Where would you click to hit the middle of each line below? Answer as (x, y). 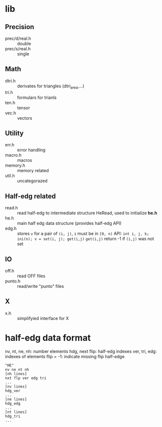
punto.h (13, 281)
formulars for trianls (37, 97)
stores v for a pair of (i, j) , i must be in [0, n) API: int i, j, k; (83, 234)
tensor (24, 108)
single (23, 54)
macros (25, 160)
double (24, 44)
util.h (10, 176)
